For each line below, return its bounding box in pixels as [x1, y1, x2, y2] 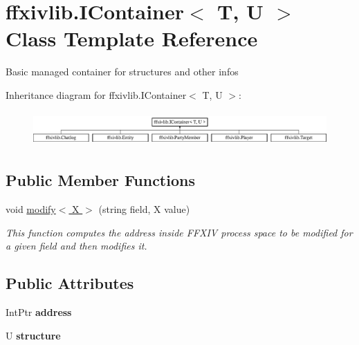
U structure [6, 328, 61, 342]
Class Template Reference [6, 24, 258, 53]
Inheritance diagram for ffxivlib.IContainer [6, 87, 187, 102]
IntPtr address [6, 304, 72, 319]
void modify [6, 201, 56, 216]
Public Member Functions [6, 169, 195, 191]
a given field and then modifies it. [6, 239, 147, 253]
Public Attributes [6, 272, 134, 294]
